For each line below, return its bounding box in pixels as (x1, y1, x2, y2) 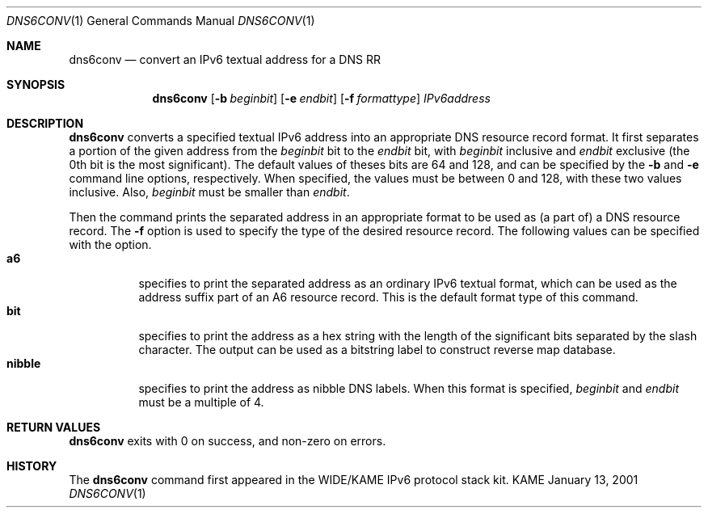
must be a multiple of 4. (138, 395, 264, 409)
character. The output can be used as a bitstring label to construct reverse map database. (138, 343, 616, 356)
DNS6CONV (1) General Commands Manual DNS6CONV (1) (6, 14, 315, 27)
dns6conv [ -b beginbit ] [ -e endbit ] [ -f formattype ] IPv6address (152, 91, 491, 105)
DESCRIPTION (6, 116, 84, 130)
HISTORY (6, 459, 57, 473)
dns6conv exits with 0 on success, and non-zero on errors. (69, 434, 386, 448)
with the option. (69, 238, 152, 251)
